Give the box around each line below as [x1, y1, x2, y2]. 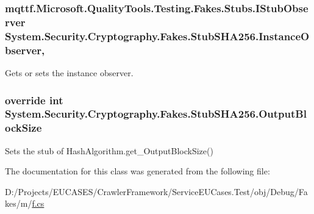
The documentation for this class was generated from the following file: [5, 165, 270, 177]
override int [5, 92, 63, 107]
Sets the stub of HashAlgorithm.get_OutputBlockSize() [5, 144, 213, 157]
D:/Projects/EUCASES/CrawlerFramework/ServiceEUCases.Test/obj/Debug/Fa [5, 185, 308, 198]
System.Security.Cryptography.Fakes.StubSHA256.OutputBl [5, 106, 307, 121]
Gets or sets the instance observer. [5, 66, 134, 79]
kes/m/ [5, 197, 32, 210]
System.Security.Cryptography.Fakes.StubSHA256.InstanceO [5, 28, 310, 43]
